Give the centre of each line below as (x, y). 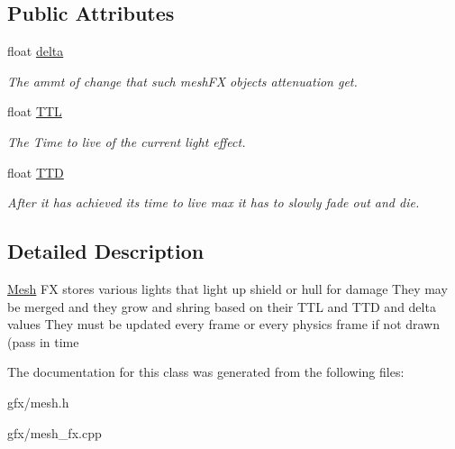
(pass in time (43, 341)
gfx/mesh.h (38, 402)
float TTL (35, 111)
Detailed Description (106, 251)
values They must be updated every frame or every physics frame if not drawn (224, 324)
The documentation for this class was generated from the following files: (206, 372)
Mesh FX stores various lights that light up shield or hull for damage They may (227, 288)
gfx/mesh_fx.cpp (55, 432)
